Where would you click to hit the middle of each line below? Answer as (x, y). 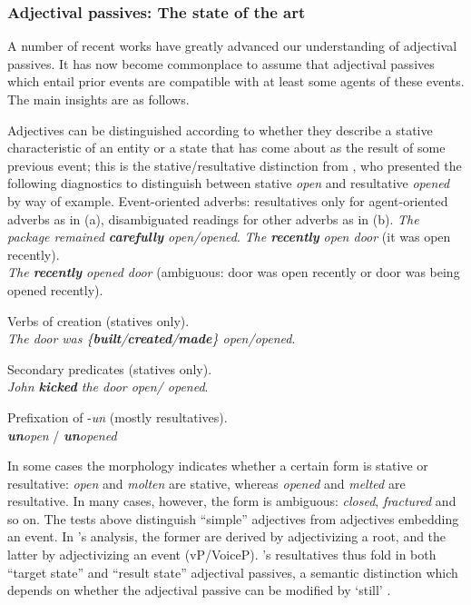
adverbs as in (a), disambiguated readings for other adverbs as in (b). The (213, 218)
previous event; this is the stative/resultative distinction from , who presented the (235, 165)
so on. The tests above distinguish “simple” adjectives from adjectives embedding (233, 518)
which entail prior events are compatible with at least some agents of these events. (236, 81)
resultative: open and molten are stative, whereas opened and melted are (206, 483)
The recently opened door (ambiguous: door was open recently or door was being (234, 272)
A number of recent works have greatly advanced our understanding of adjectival (232, 46)
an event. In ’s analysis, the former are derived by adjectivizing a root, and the (227, 536)
